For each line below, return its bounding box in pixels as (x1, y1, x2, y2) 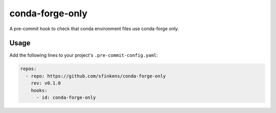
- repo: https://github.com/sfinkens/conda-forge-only (26, 73, 166, 79)
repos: (20, 66, 37, 72)
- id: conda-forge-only (36, 95, 96, 100)
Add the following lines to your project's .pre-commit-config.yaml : (9, 52, 158, 58)
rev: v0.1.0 (31, 80, 61, 86)
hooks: (31, 87, 48, 93)
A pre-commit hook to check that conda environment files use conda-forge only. (9, 26, 179, 32)
